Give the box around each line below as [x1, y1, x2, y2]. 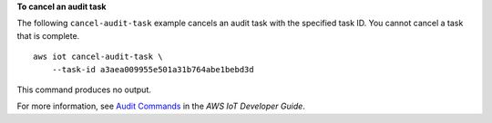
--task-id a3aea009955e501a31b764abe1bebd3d [51, 64, 254, 74]
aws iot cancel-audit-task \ [33, 52, 163, 62]
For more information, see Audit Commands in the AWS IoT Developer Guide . [16, 100, 305, 112]
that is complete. [16, 30, 80, 41]
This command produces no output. [16, 84, 152, 95]
